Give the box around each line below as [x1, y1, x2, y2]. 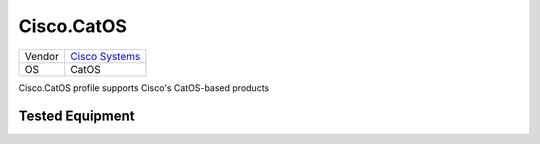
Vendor [24, 49, 60, 63]
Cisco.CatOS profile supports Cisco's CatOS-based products [18, 81, 270, 94]
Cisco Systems [70, 49, 141, 63]
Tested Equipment [18, 108, 135, 125]
